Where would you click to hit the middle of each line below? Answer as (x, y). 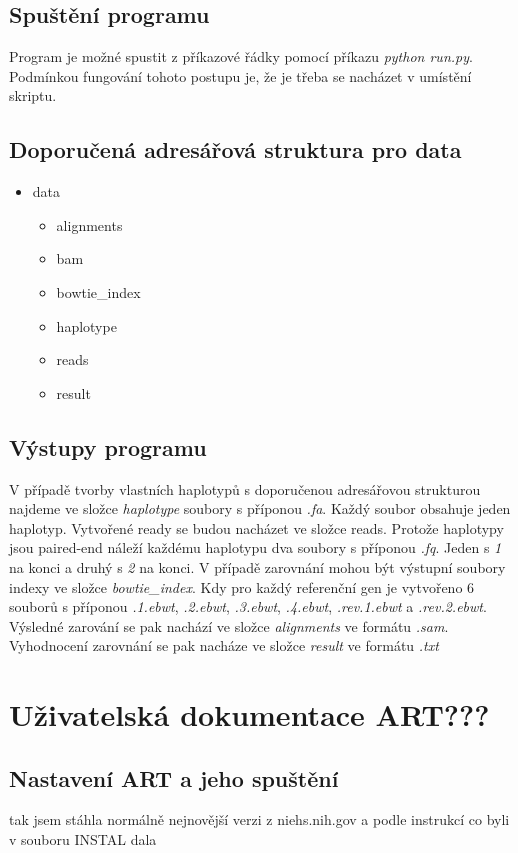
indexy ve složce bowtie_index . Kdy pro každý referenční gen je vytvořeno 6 (242, 586)
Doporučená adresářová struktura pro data (235, 149)
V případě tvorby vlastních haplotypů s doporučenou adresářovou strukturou (245, 488)
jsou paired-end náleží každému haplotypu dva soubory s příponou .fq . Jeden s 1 (255, 547)
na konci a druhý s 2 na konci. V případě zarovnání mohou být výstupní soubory (257, 566)
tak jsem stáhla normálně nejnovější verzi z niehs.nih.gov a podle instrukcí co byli (259, 819)
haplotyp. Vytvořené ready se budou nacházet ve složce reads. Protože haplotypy (256, 527)
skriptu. (33, 95)
